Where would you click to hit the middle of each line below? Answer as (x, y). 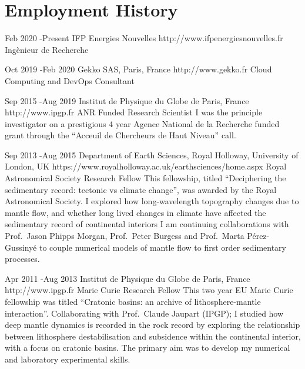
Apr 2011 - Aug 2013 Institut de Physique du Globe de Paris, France (128, 278)
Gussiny (19, 247)
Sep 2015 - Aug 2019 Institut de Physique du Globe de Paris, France (127, 100)
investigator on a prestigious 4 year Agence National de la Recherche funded (142, 123)
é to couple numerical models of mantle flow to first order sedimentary (160, 247)
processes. (22, 259)
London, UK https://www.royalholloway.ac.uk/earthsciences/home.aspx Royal (146, 166)
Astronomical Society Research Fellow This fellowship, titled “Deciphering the (145, 178)
